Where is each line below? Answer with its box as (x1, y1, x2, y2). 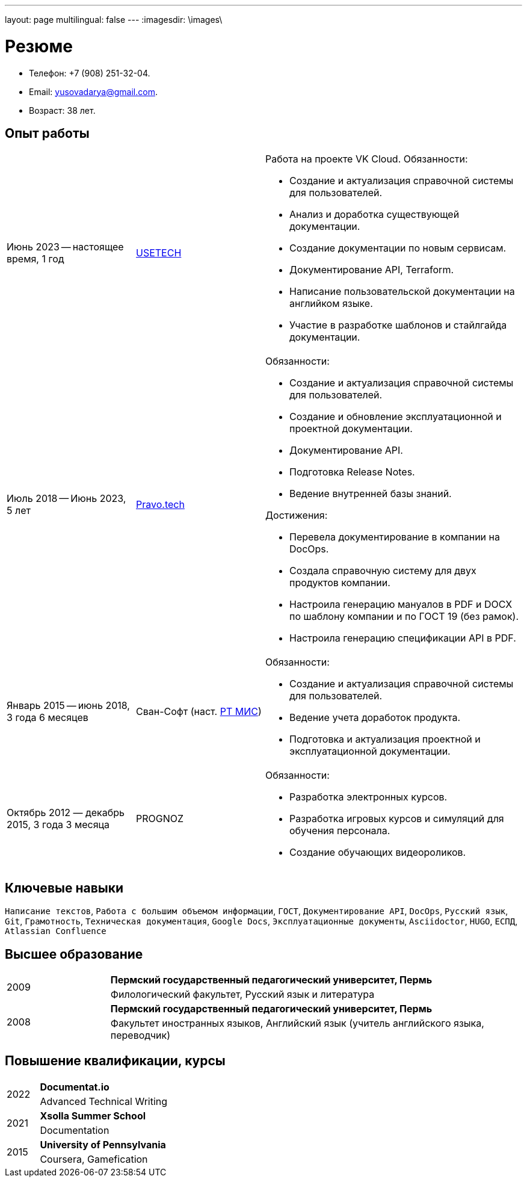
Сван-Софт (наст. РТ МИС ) (136, 705, 262, 718)
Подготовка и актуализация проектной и (289, 733, 481, 746)
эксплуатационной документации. (289, 745, 451, 758)
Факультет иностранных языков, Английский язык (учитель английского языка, (110, 1017, 484, 1030)
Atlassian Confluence (5, 926, 106, 936)
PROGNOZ (136, 812, 184, 825)
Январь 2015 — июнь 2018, (7, 699, 130, 712)
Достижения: (265, 509, 328, 522)
